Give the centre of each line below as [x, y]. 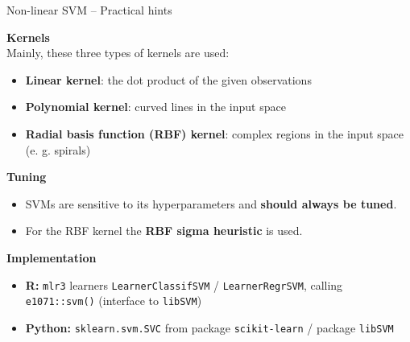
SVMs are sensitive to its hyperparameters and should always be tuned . [211, 203]
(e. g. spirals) [58, 149]
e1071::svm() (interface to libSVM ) [114, 301]
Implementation [52, 257]
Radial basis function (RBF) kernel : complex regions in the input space [214, 133]
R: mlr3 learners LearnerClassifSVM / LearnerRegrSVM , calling [184, 284]
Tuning [27, 177]
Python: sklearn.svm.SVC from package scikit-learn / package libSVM [209, 327]
